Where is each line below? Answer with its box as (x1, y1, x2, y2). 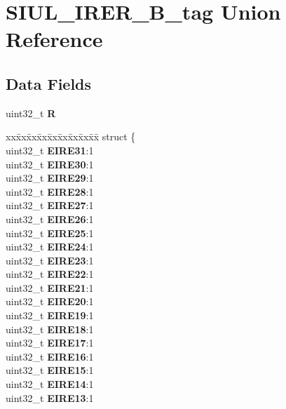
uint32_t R (6, 105, 56, 120)
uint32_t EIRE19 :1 (6, 308, 94, 323)
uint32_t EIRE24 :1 (6, 239, 94, 254)
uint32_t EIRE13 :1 (6, 390, 94, 405)
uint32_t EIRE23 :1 (6, 253, 94, 267)
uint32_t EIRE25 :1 (6, 225, 94, 240)
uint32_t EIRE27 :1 (6, 198, 94, 213)
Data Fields (6, 72, 92, 94)
